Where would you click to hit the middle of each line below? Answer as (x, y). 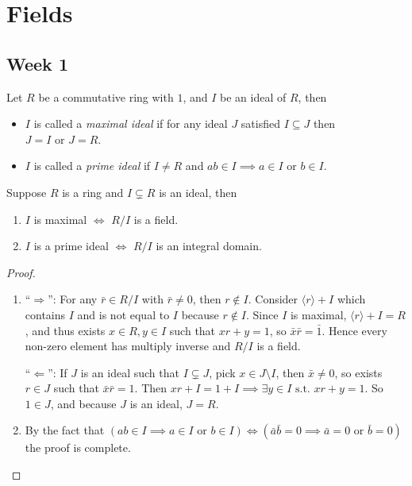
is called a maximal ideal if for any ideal (131, 123)
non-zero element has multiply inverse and (128, 346)
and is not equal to (123, 314)
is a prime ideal (71, 246)
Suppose (27, 192)
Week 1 (37, 63)
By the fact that (65, 430)
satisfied (260, 123)
